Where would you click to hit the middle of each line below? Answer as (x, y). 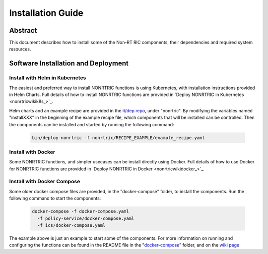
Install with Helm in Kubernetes (48, 78)
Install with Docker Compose (45, 182)
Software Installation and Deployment (69, 64)
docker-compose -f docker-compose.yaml (80, 211)
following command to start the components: (55, 199)
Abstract (23, 30)
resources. (20, 49)
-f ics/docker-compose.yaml (71, 225)
